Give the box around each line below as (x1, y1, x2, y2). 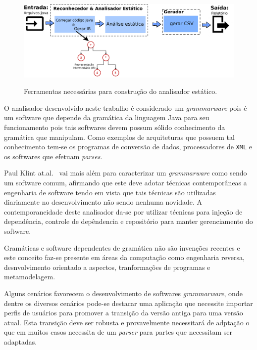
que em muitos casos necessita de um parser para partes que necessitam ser (4, 327, 232, 337)
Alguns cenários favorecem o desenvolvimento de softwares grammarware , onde (4, 288, 243, 298)
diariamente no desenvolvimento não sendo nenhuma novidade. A (4, 197, 202, 207)
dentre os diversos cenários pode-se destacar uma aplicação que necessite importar (4, 298, 253, 308)
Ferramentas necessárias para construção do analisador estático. (24, 86, 217, 96)
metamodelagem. (4, 271, 55, 282)
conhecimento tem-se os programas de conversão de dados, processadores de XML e (4, 141, 252, 152)
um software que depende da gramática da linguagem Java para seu (4, 112, 209, 123)
